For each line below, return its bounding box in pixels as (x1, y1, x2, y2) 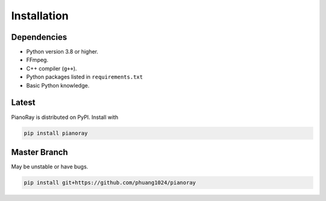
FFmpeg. (26, 56, 48, 63)
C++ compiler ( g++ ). (26, 65, 77, 72)
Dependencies (11, 32, 68, 42)
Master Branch (11, 147, 68, 157)
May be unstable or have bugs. (11, 163, 89, 170)
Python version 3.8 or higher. (26, 48, 99, 56)
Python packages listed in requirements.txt (26, 73, 143, 81)
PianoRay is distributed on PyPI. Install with (11, 113, 119, 121)
